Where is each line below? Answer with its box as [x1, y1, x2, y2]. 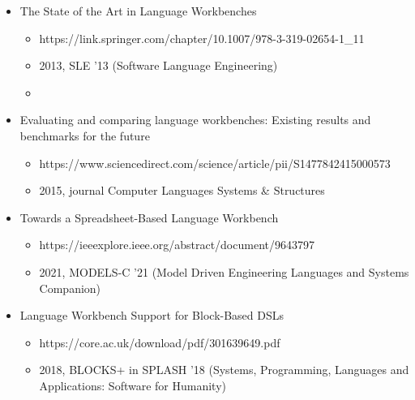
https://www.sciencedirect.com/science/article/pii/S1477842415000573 [39, 154, 391, 171]
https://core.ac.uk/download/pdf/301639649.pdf [39, 333, 280, 351]
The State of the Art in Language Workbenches [19, 2, 257, 19]
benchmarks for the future [19, 127, 150, 144]
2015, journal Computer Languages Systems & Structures [39, 182, 325, 199]
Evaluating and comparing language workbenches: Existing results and [19, 111, 371, 128]
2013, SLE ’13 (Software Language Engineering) [39, 57, 278, 74]
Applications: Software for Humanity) [39, 376, 227, 394]
